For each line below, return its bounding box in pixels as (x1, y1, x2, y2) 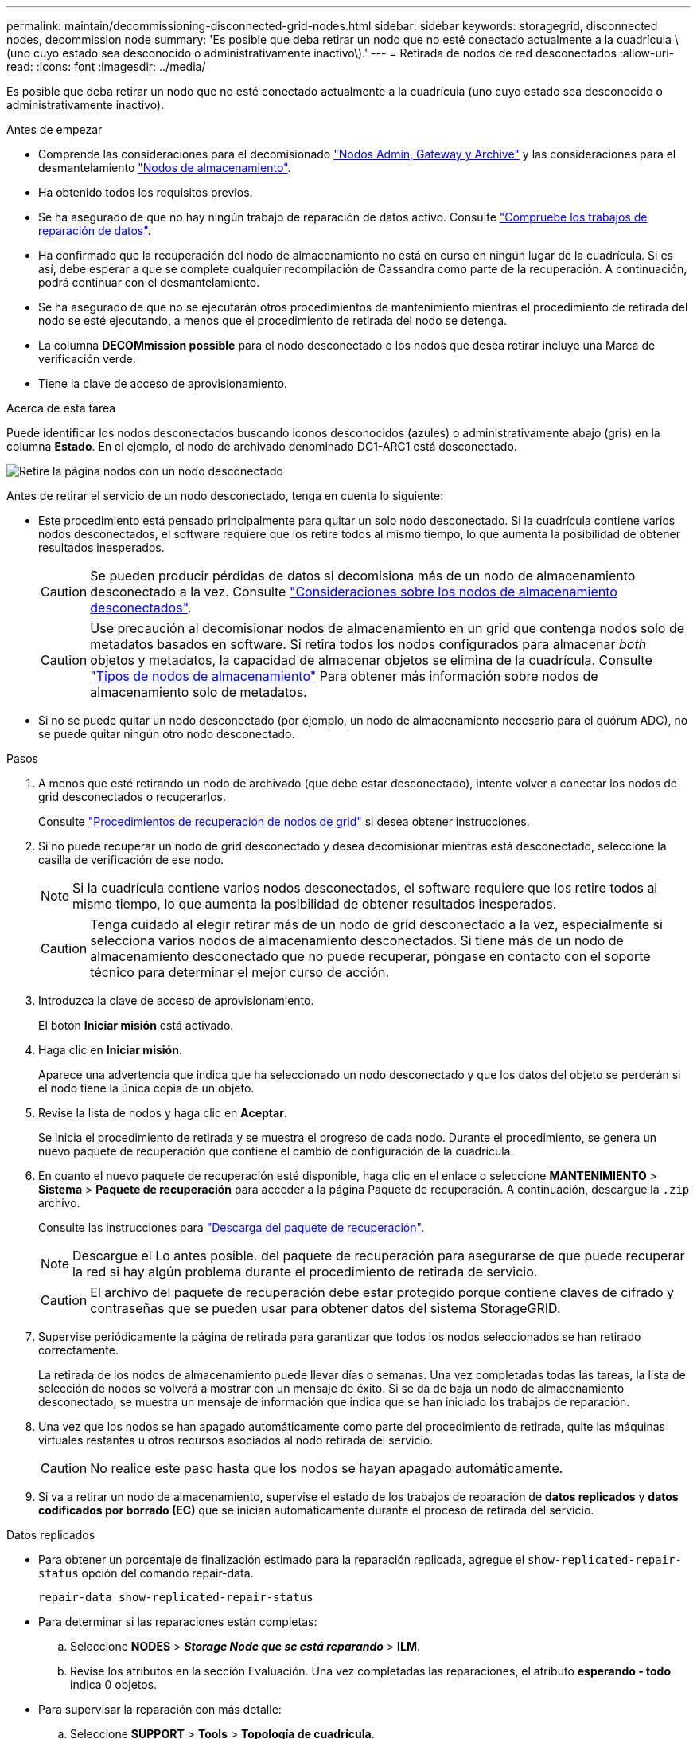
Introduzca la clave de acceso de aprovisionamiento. (38, 994, 314, 1007)
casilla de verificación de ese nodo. (38, 853, 224, 866)
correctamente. (38, 1343, 119, 1357)
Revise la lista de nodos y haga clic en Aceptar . (38, 1106, 287, 1120)
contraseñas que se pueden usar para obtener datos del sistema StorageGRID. (90, 1300, 561, 1316)
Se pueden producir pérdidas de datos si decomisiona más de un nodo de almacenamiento (90, 568, 636, 584)
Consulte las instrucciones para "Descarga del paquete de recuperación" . (38, 1221, 424, 1234)
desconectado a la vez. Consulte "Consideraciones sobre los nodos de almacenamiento (90, 584, 617, 600)
